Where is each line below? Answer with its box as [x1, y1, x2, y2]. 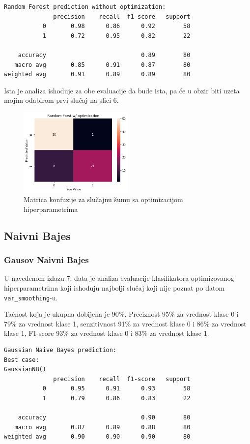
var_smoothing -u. [4, 292, 58, 302]
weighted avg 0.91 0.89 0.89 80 [4, 71, 191, 78]
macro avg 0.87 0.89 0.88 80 [14, 423, 191, 431]
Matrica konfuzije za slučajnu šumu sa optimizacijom [24, 194, 183, 205]
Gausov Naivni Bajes [4, 254, 89, 266]
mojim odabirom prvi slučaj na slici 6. [4, 95, 119, 105]
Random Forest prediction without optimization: [4, 3, 166, 10]
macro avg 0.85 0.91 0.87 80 [14, 61, 191, 68]
